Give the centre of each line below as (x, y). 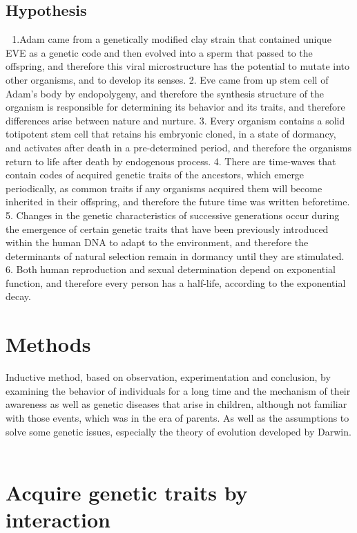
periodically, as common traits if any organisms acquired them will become (164, 188)
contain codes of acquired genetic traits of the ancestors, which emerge (155, 175)
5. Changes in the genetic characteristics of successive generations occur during (173, 215)
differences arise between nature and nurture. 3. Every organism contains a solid (175, 120)
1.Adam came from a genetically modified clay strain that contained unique (172, 39)
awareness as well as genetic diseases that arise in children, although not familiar (176, 404)
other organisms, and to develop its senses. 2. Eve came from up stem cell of (167, 79)
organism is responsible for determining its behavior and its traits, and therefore (175, 107)
